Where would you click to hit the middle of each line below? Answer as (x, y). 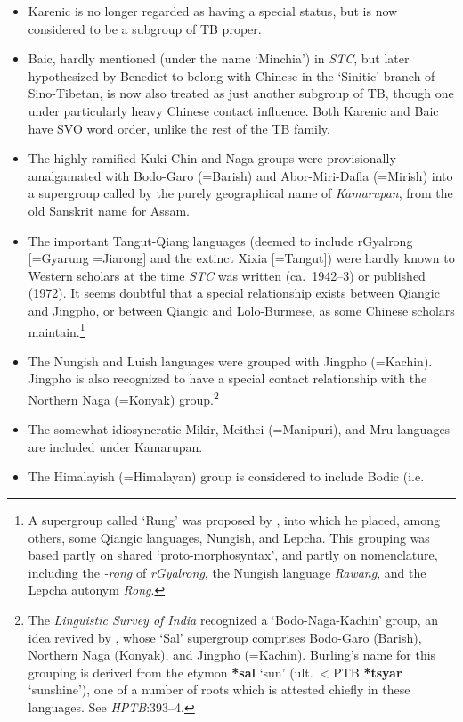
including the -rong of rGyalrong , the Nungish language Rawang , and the (227, 572)
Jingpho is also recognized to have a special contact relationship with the (227, 378)
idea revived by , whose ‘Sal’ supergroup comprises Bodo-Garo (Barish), (225, 637)
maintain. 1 (57, 330)
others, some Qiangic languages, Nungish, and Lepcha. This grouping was (229, 537)
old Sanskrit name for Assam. (109, 210)
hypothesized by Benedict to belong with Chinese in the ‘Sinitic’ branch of (231, 75)
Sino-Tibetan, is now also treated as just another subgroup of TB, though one (241, 93)
